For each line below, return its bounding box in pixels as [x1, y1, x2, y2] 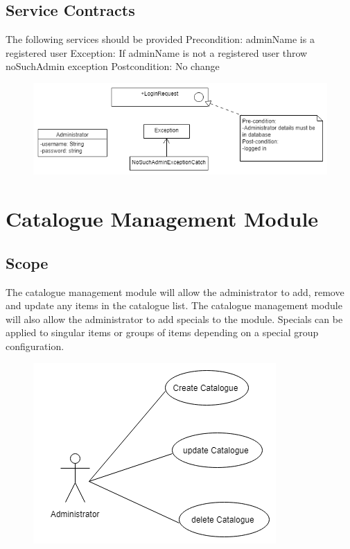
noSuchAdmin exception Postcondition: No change [6, 59, 220, 73]
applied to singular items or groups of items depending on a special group [6, 325, 319, 340]
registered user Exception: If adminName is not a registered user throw [6, 45, 308, 60]
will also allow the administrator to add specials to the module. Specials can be [6, 311, 343, 326]
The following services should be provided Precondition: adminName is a [6, 32, 315, 46]
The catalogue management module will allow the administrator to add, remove [6, 284, 344, 299]
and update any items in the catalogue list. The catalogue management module [6, 298, 342, 313]
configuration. [6, 339, 64, 354]
